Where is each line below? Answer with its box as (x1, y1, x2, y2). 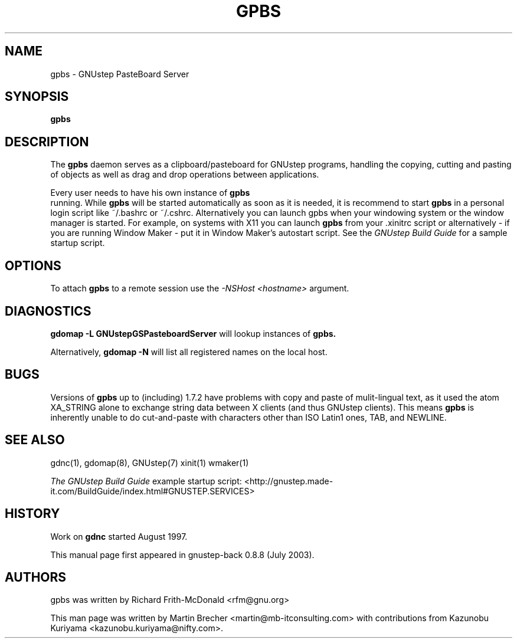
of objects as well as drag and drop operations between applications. (50, 169, 319, 180)
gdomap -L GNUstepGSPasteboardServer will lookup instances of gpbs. (50, 328, 336, 339)
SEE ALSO (5, 432, 65, 448)
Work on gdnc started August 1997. (50, 531, 188, 542)
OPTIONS (5, 258, 61, 273)
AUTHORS (5, 569, 67, 585)
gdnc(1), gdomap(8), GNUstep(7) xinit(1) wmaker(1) (50, 457, 249, 468)
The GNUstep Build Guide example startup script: (50, 475, 242, 486)
